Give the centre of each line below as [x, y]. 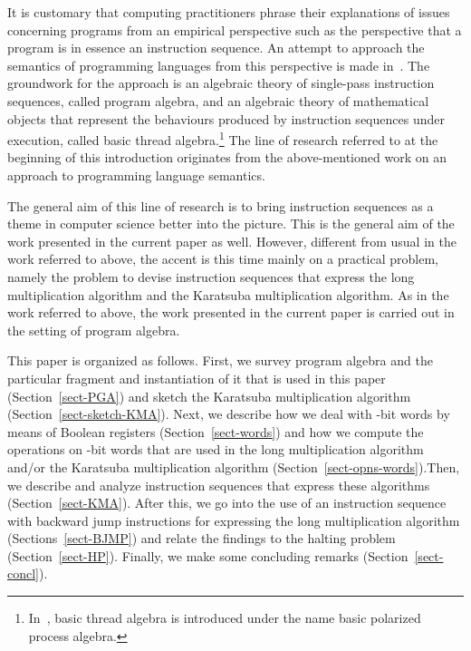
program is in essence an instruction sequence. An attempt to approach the [216, 48]
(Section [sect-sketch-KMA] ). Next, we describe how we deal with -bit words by [229, 414]
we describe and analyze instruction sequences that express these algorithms [219, 485]
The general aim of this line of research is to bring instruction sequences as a [221, 205]
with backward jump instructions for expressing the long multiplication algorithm [234, 520]
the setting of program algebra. [94, 330]
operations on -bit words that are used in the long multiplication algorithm [216, 449]
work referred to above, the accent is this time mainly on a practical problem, [223, 259]
